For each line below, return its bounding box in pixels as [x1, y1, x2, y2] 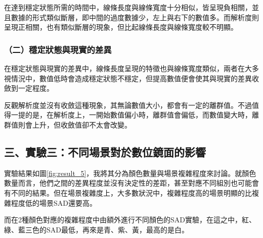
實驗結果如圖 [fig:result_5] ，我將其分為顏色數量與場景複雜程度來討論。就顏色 [4, 167, 256, 178]
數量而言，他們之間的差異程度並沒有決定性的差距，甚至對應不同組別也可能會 [4, 177, 259, 188]
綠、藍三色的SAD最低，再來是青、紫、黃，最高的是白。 [4, 224, 189, 234]
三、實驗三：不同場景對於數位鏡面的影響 [4, 144, 206, 159]
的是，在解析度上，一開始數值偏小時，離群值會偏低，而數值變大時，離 [25, 109, 259, 120]
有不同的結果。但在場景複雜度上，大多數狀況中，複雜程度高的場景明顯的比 [4, 187, 252, 198]
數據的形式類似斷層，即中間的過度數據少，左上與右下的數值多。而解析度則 [11, 12, 259, 22]
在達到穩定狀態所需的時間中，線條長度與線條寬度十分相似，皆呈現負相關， [4, 2, 252, 12]
